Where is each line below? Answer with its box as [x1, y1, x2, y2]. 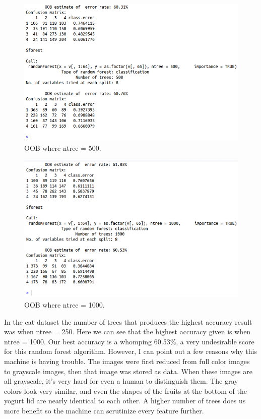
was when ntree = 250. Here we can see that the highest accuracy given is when [4, 326, 251, 337]
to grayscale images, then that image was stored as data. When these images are [4, 366, 252, 376]
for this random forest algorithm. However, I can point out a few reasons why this [4, 346, 257, 356]
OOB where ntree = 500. [24, 143, 101, 153]
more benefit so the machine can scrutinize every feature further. [4, 405, 204, 415]
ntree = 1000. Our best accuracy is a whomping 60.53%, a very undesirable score [4, 336, 254, 346]
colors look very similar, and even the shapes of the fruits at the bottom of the [4, 385, 247, 396]
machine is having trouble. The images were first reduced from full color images [4, 355, 250, 366]
